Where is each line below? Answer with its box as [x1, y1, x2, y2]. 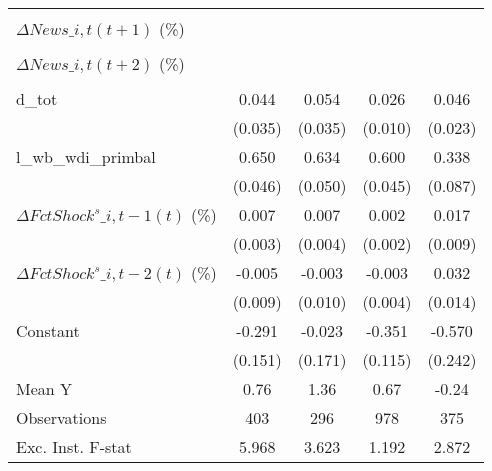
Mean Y [16, 377, 73, 400]
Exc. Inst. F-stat [16, 435, 132, 458]
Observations [16, 406, 107, 429]
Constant [16, 319, 80, 342]
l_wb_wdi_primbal [16, 145, 156, 168]
